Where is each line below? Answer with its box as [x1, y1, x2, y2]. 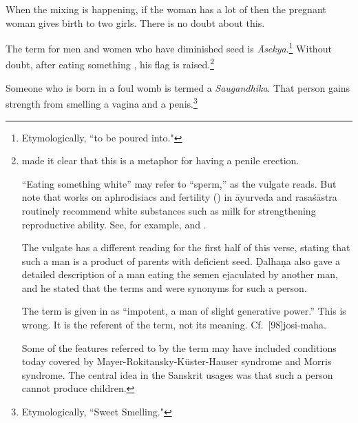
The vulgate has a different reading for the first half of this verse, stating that [21, 240, 350, 255]
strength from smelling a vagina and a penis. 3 [6, 95, 198, 110]
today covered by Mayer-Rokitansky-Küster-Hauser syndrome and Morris [21, 354, 332, 368]
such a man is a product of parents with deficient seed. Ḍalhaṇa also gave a [21, 253, 341, 268]
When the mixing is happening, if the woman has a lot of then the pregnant [6, 2, 326, 16]
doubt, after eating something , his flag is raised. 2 [6, 55, 214, 72]
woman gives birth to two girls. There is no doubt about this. [6, 15, 265, 30]
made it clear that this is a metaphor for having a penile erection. [21, 153, 299, 168]
